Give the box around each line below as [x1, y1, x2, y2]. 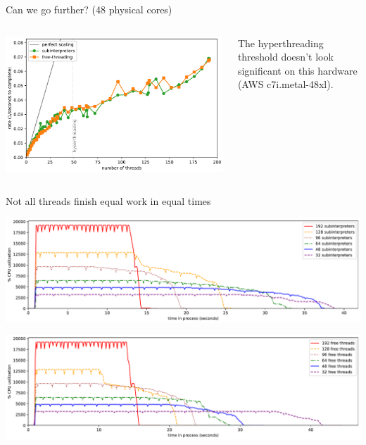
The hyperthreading [237, 35, 324, 50]
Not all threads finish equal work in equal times [6, 194, 211, 208]
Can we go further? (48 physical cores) [6, 2, 172, 16]
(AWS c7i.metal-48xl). [237, 77, 334, 92]
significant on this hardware [237, 63, 358, 77]
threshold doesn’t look [237, 49, 334, 64]
